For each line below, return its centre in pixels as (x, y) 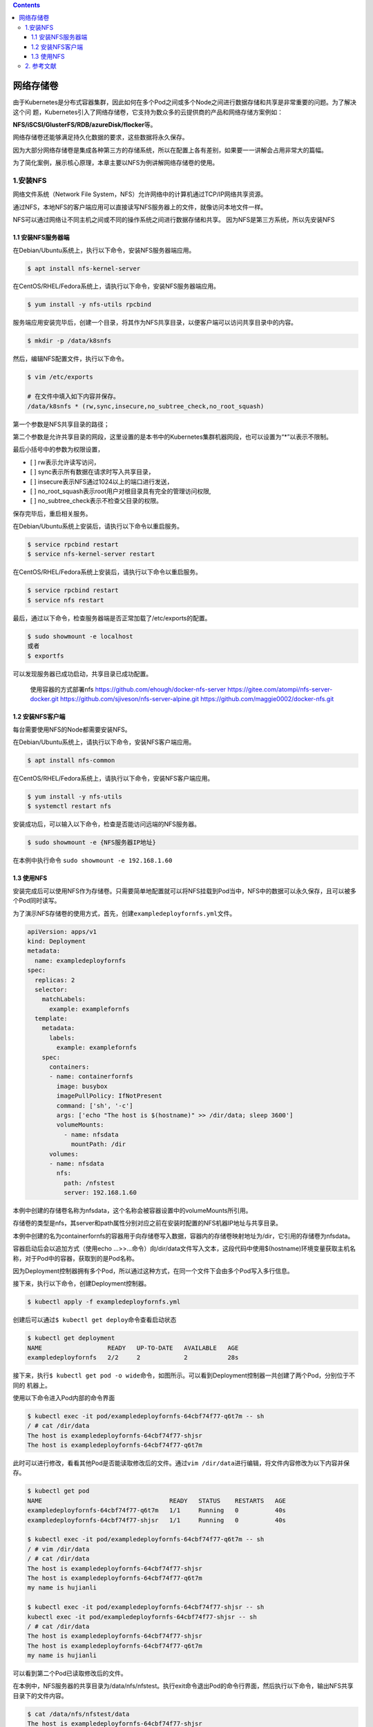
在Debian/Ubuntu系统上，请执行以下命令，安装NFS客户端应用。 (104, 742)
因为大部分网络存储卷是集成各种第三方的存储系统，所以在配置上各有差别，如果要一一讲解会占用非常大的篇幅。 (170, 150)
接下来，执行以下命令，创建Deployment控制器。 (82, 1284)
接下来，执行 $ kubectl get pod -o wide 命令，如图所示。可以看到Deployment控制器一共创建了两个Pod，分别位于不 (184, 1375)
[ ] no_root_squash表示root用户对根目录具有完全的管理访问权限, (121, 491)
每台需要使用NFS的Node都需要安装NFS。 (72, 729)
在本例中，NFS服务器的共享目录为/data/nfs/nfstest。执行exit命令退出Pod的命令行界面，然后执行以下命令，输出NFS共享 (183, 1686)
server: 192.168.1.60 (100, 1193)
